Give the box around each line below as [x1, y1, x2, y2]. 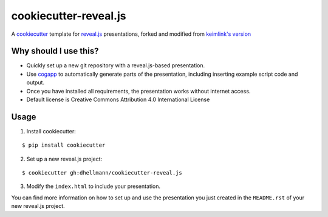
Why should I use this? [11, 46, 100, 56]
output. [26, 79, 45, 86]
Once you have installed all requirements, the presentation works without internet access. [26, 87, 251, 95]
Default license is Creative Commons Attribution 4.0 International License [26, 96, 210, 103]
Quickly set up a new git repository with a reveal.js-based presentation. [26, 62, 205, 69]
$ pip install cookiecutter [22, 142, 106, 149]
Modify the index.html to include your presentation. [26, 182, 161, 190]
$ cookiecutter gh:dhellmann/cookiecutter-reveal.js [22, 170, 182, 176]
